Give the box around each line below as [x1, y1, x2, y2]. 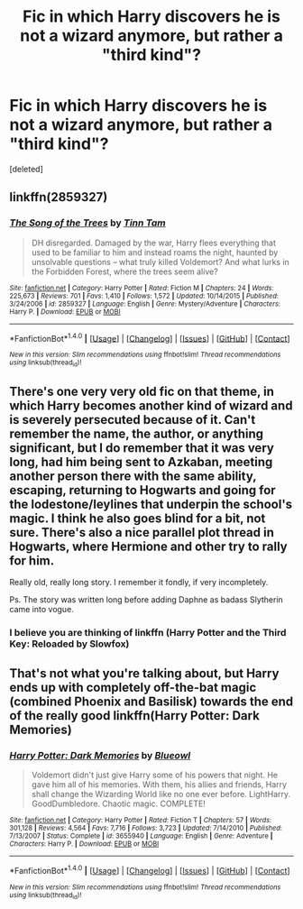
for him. [9, 553, 55, 568]
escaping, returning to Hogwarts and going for [9, 482, 277, 498]
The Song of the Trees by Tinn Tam [9, 216, 167, 229]
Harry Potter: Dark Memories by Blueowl [9, 748, 191, 761]
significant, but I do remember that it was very [9, 440, 275, 455]
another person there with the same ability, [9, 469, 257, 483]
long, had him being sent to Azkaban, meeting [9, 454, 273, 470]
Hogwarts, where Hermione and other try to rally [9, 539, 289, 554]
